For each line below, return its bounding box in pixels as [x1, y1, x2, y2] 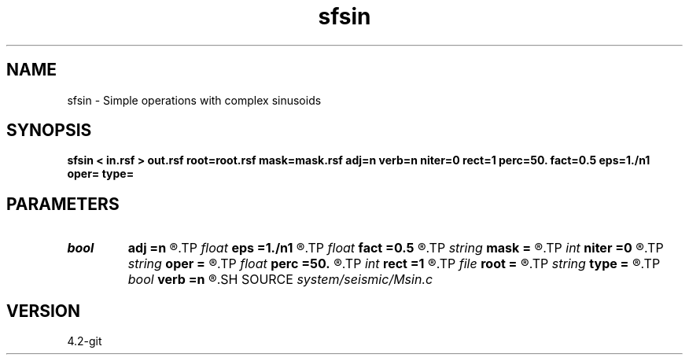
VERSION [6, 300, 81, 321]
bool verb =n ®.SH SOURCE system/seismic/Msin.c [127, 271, 433, 288]
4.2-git [67, 334, 102, 348]
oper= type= [67, 167, 134, 181]
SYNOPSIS [6, 120, 92, 141]
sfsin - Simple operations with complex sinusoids [67, 93, 322, 107]
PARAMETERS [6, 193, 120, 214]
